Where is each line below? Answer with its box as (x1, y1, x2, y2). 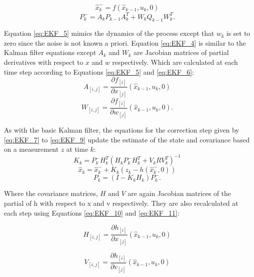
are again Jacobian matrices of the (127, 188, 231, 198)
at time (66, 144, 88, 154)
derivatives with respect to (4, 57, 83, 67)
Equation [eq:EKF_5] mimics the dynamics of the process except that (4, 28, 214, 38)
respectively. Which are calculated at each (112, 57, 238, 67)
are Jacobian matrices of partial (134, 47, 229, 57)
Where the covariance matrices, (4, 188, 98, 198)
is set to (226, 28, 251, 38)
